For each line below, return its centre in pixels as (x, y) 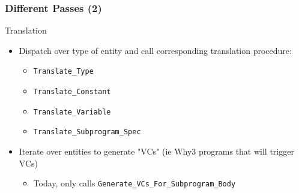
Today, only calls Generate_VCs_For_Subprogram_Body (134, 183)
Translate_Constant (72, 92)
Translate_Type (63, 72)
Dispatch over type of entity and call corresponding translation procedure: (155, 50)
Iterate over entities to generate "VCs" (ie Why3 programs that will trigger (156, 151)
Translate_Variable (72, 112)
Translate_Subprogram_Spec (87, 132)
